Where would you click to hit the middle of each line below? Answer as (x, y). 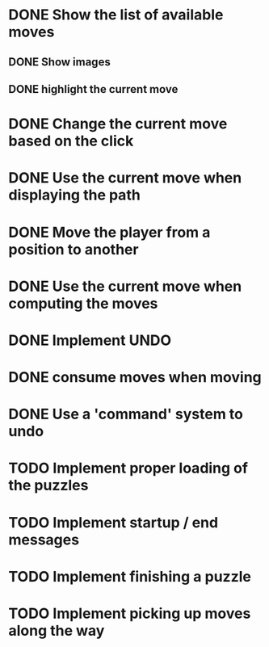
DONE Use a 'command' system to (126, 414)
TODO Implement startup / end (113, 522)
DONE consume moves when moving (135, 378)
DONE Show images (59, 62)
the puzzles (48, 485)
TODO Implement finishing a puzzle (130, 576)
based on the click (71, 141)
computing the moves (83, 303)
